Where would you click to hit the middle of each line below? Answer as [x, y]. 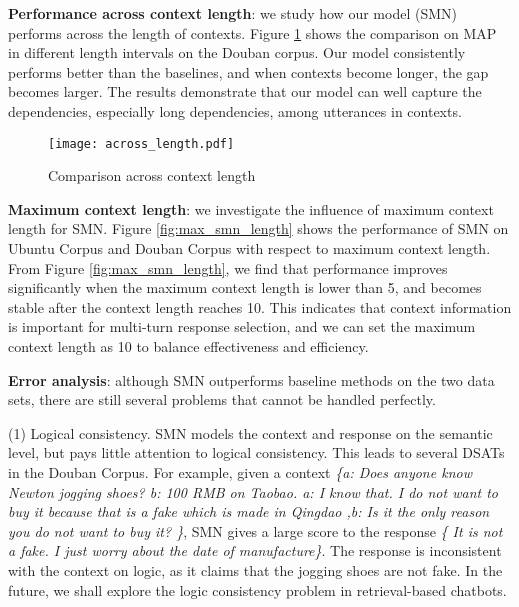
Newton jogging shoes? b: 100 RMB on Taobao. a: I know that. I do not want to [253, 491]
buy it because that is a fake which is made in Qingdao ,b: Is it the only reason [249, 511]
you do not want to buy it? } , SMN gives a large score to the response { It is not [255, 530]
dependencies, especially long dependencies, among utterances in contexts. [235, 110]
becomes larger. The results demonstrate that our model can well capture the [245, 91]
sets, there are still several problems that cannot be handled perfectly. [222, 399]
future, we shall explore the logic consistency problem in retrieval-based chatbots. [257, 589]
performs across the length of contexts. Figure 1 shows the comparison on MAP [252, 32]
